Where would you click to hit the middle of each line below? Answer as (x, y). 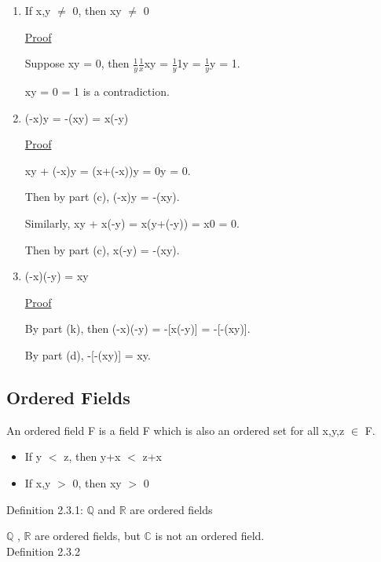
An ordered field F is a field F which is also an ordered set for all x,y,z (176, 430)
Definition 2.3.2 (43, 551)
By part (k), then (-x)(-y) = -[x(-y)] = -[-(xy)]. (137, 328)
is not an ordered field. (210, 536)
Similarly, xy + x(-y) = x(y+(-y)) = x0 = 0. (132, 223)
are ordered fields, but (88, 536)
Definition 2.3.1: (45, 509)
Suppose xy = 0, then (77, 63)
